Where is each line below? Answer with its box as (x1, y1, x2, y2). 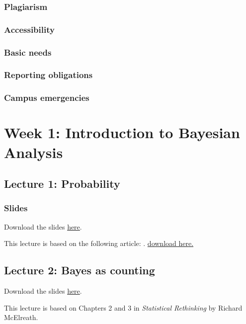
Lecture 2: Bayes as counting (4, 262, 155, 278)
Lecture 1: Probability (4, 176, 120, 191)
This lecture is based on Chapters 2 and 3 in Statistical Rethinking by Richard (4, 302, 243, 313)
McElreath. (4, 312, 38, 323)
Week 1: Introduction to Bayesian (4, 122, 240, 143)
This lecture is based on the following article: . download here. (4, 238, 194, 248)
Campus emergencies (4, 91, 89, 104)
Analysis (4, 142, 63, 162)
